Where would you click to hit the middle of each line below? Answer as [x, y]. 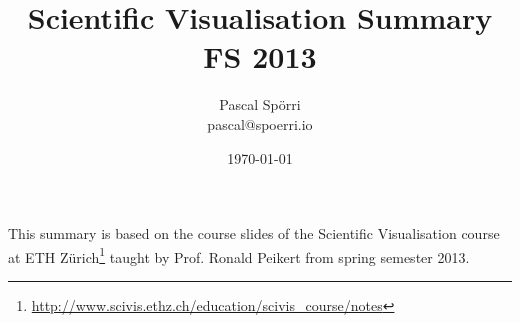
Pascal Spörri [260, 104]
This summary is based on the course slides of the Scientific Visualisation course [254, 233]
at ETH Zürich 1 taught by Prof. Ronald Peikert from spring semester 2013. [239, 255]
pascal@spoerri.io [260, 123]
